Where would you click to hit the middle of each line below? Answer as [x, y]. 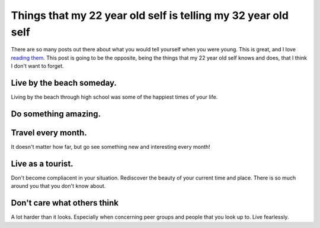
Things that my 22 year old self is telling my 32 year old [150, 15]
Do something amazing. [56, 114]
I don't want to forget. [38, 66]
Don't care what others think [65, 203]
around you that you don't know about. [58, 186]
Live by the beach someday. [64, 83]
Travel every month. [49, 133]
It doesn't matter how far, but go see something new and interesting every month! [111, 146]
